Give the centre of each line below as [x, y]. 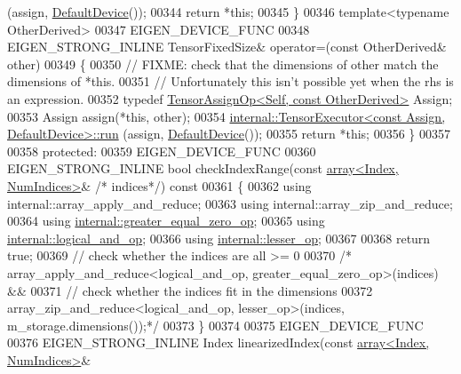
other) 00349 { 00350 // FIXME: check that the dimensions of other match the [223, 64]
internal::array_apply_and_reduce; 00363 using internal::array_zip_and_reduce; [230, 203]
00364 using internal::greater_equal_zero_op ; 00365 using [166, 221]
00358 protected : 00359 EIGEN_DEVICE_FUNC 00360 [162, 151]
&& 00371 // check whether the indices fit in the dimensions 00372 [190, 290]
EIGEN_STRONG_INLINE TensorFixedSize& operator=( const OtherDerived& [227, 47]
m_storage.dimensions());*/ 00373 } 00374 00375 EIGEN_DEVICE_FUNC [215, 325]
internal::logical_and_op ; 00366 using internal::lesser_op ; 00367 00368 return [219, 238]
